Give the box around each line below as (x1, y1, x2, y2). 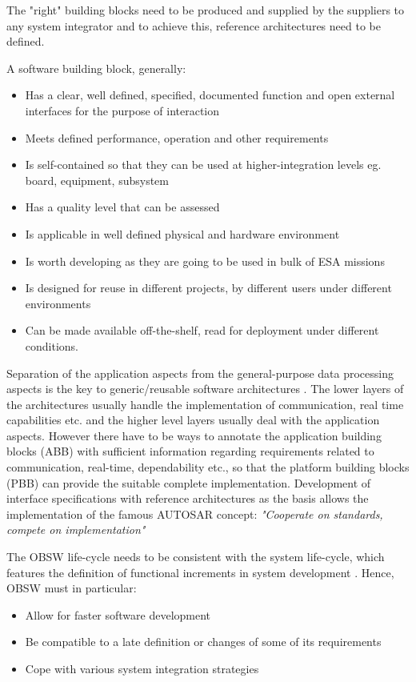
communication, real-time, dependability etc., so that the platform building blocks (6, 459, 410, 475)
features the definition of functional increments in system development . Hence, (6, 564, 394, 580)
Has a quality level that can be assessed (25, 199, 220, 215)
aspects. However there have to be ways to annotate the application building (6, 427, 382, 443)
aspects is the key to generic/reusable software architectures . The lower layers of (6, 380, 404, 397)
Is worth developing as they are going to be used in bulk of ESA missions (25, 252, 385, 269)
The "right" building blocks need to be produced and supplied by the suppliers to (6, 2, 405, 18)
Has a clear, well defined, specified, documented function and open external (25, 86, 395, 103)
